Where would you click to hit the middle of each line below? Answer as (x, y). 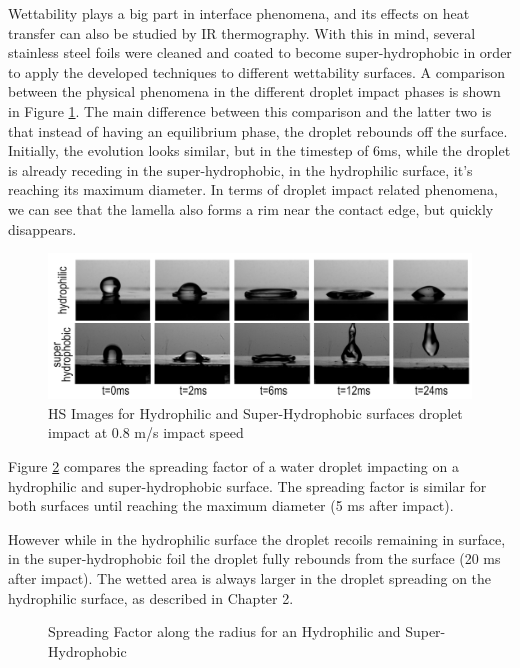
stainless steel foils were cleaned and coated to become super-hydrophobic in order (260, 52)
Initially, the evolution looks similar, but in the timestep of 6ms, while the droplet (259, 150)
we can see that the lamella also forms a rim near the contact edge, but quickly (251, 208)
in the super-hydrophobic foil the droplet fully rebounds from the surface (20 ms (254, 558)
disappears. (42, 228)
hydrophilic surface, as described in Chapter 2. (151, 597)
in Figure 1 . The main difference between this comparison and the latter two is (250, 110)
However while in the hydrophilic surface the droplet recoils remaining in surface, (257, 538)
